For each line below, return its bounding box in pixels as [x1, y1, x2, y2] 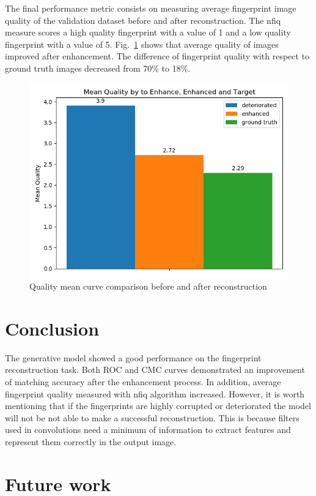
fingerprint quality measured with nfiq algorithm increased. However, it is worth [5, 387, 305, 400]
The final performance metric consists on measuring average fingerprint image [5, 2, 296, 14]
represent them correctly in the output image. [5, 435, 177, 448]
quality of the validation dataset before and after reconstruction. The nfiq [5, 13, 281, 26]
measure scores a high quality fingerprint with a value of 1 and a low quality [5, 26, 291, 39]
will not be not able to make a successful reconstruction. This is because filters [5, 411, 299, 424]
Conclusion [5, 315, 100, 340]
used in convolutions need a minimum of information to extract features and [5, 423, 291, 436]
